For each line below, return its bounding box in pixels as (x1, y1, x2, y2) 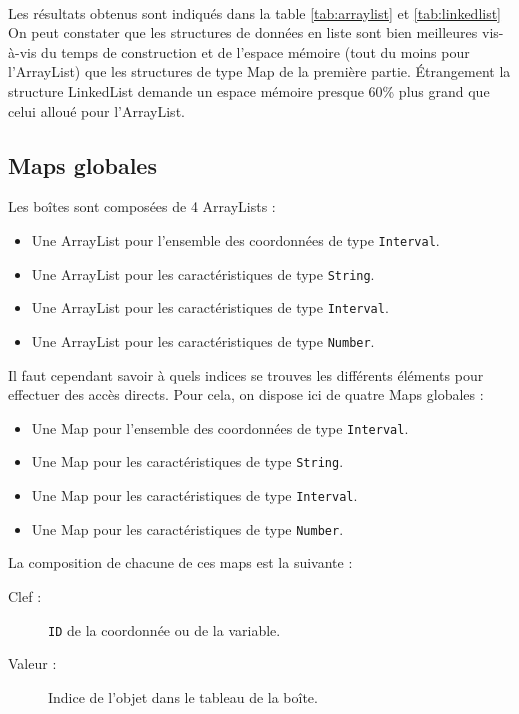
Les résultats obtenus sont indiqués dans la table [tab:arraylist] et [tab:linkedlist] (8, 2, 502, 23)
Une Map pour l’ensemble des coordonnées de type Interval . (31, 417, 409, 438)
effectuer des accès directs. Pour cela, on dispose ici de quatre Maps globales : (8, 384, 484, 405)
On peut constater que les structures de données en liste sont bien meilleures (8, 22, 478, 43)
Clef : (8, 585, 42, 606)
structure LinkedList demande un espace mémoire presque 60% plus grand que (8, 80, 490, 101)
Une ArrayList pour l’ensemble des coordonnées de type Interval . (31, 229, 440, 250)
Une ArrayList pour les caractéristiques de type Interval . (31, 297, 389, 318)
